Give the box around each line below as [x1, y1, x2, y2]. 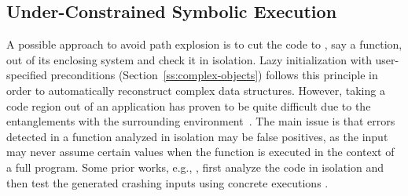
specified [6, 67, 47, 83]
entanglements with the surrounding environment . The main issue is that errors [6, 113, 395, 129]
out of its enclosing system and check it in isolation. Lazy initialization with [6, 51, 372, 67]
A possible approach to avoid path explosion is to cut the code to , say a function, [6, 36, 402, 53]
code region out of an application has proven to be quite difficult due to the [6, 97, 371, 114]
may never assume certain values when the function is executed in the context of [6, 143, 395, 160]
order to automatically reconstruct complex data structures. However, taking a [6, 82, 385, 98]
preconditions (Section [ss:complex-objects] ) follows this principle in [50, 67, 378, 83]
